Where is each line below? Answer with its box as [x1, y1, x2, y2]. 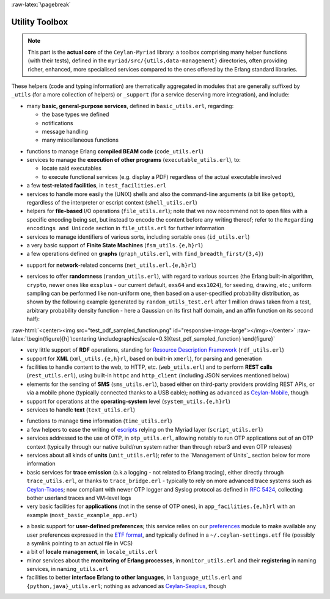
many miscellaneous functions [42, 136, 119, 143]
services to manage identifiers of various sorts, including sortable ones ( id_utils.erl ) [26, 233, 250, 241]
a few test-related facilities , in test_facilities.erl [26, 182, 167, 189]
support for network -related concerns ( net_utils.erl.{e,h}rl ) [26, 261, 197, 269]
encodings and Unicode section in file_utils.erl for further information [26, 225, 225, 232]
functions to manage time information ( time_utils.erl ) [26, 417, 172, 424]
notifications [42, 119, 73, 126]
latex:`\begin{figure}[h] [11, 335, 70, 342]
